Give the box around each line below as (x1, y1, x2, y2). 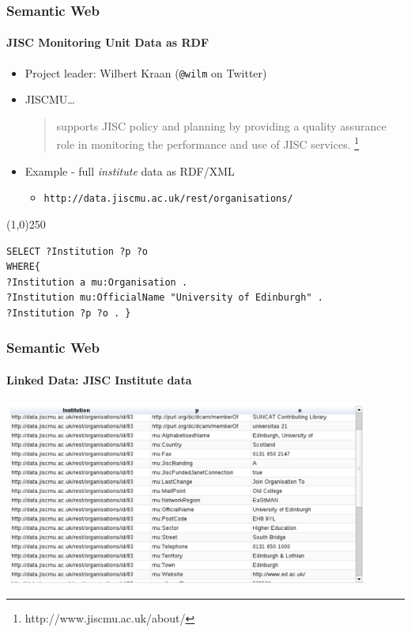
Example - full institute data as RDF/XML (25, 162, 235, 179)
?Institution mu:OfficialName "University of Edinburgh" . (6, 292, 323, 304)
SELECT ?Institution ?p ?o (6, 245, 148, 257)
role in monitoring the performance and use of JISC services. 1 (56, 134, 360, 153)
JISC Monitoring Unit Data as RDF (6, 34, 209, 51)
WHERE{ (6, 261, 40, 273)
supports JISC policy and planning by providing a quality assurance (56, 117, 386, 134)
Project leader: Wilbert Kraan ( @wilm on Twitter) (25, 64, 267, 81)
